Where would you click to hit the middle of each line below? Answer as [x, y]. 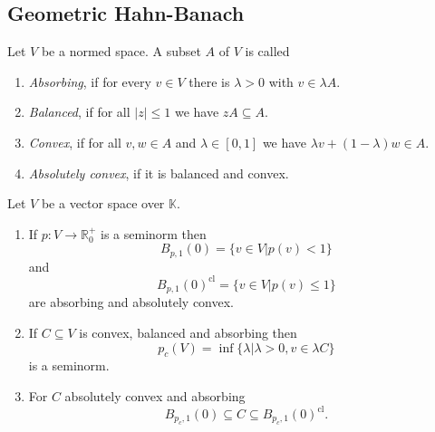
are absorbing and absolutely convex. [131, 302]
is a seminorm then [154, 233]
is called [267, 51]
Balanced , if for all [79, 112]
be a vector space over [103, 203]
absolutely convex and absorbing [155, 395]
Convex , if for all [75, 142]
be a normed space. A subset [121, 51]
